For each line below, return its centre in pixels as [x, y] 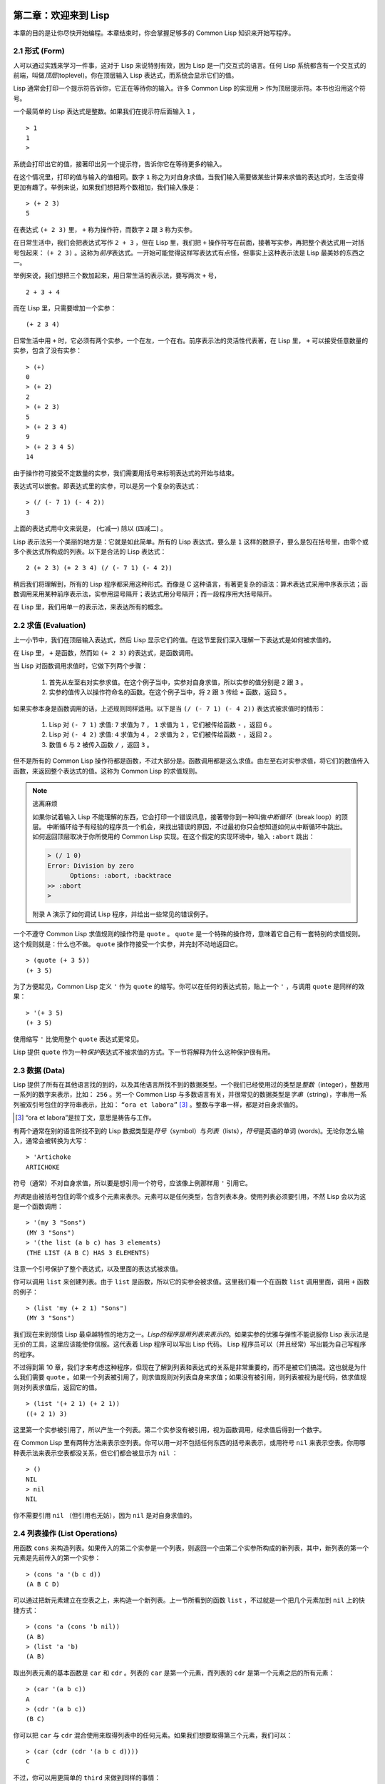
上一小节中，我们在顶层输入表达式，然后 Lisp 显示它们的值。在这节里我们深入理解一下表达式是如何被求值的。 [174, 639]
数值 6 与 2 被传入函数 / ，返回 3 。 [101, 744]
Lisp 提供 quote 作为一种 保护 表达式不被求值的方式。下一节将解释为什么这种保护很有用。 [144, 1052]
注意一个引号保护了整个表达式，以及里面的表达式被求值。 [97, 1268]
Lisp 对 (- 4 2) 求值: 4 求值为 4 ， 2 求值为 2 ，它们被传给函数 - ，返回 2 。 [162, 734]
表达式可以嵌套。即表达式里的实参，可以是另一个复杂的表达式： [107, 486]
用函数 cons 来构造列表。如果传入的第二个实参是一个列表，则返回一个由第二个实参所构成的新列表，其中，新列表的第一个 [191, 1548]
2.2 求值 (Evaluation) [50, 626]
